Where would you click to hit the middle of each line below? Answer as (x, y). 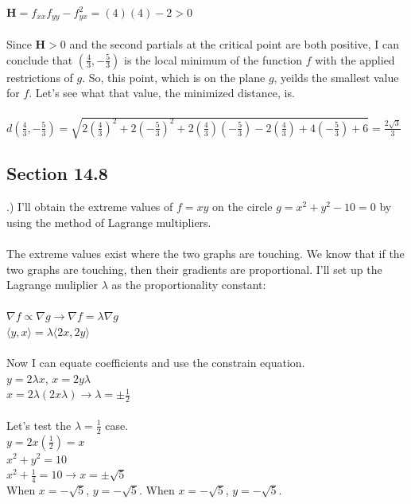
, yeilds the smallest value (336, 77)
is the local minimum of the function (213, 59)
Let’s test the (39, 425)
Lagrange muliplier (52, 285)
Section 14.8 (57, 173)
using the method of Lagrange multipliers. (109, 222)
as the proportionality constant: (189, 285)
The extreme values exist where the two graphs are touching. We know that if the (205, 253)
